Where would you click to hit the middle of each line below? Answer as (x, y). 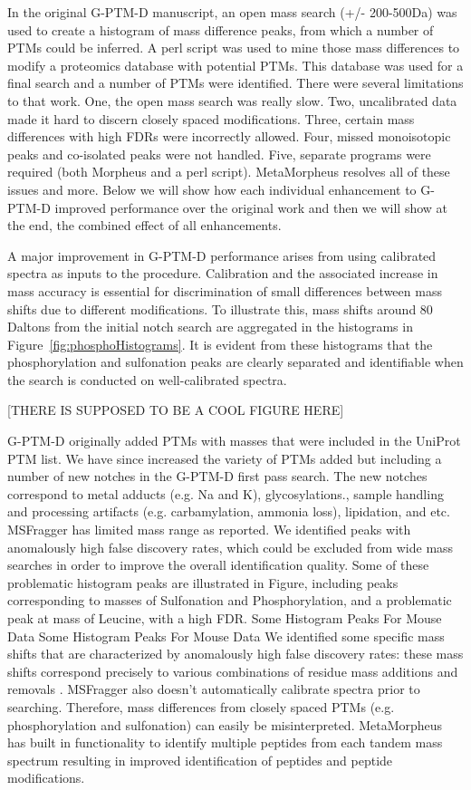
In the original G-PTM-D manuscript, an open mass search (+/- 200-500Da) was (232, 12)
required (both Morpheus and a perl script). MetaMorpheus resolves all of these (229, 172)
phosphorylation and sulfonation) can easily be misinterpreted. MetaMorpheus (225, 724)
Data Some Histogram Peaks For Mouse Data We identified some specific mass (226, 636)
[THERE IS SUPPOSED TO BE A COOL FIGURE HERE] (176, 410)
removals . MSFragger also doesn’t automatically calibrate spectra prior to (214, 689)
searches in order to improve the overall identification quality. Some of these (218, 565)
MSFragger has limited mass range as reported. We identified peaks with (209, 530)
